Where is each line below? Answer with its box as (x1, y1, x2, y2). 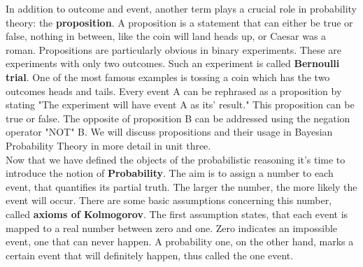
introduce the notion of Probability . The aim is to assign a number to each (6, 166, 334, 180)
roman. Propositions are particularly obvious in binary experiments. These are (6, 42, 342, 57)
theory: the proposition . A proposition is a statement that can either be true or (6, 15, 353, 29)
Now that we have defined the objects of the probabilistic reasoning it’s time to (6, 152, 346, 166)
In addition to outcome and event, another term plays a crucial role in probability (6, 1, 357, 15)
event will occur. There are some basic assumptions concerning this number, (6, 193, 332, 208)
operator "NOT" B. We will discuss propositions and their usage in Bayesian (6, 124, 333, 139)
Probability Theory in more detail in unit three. (6, 138, 211, 152)
